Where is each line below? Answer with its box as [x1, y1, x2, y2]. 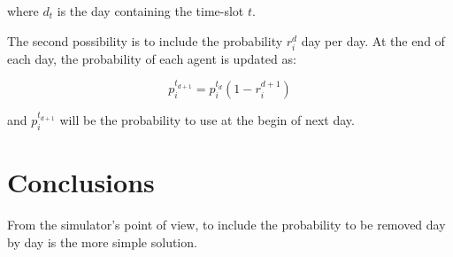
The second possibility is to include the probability [7, 31, 283, 50]
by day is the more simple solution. [7, 232, 197, 251]
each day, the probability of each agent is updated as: [7, 49, 296, 67]
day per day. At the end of [301, 31, 445, 50]
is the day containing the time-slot [57, 2, 244, 19]
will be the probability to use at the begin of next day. [59, 111, 355, 129]
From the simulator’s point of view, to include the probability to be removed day [7, 215, 446, 234]
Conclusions [7, 164, 155, 200]
